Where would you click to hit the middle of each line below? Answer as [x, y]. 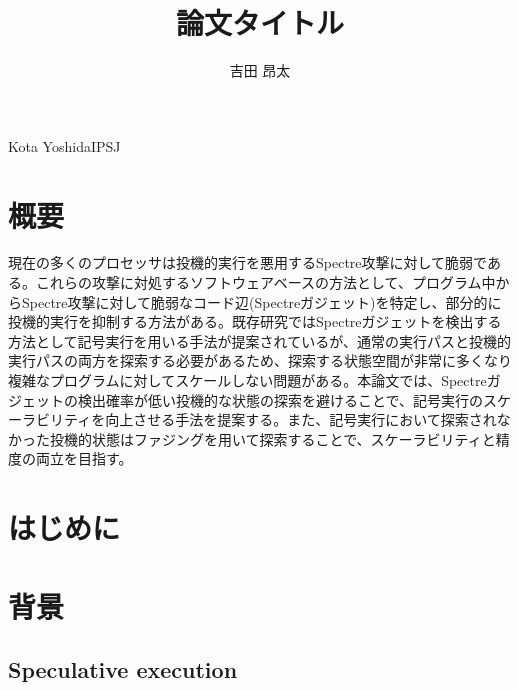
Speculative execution [123, 669]
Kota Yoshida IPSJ [64, 145]
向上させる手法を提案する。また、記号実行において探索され [301, 419]
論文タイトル [259, 22]
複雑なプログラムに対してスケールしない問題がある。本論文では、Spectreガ [254, 380]
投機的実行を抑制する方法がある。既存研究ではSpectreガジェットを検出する [255, 321]
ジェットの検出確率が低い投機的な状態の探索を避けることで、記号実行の [246, 399]
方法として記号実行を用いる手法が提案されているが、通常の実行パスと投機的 [259, 340]
